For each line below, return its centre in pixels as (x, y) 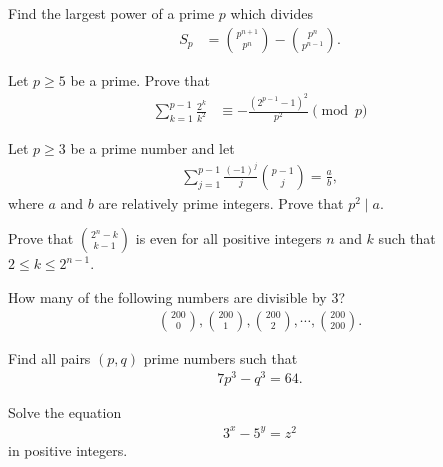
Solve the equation (65, 412)
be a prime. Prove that (140, 79)
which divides (272, 13)
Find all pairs (49, 357)
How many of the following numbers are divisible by (167, 296)
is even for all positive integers (228, 238)
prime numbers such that (220, 357)
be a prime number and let (152, 148)
